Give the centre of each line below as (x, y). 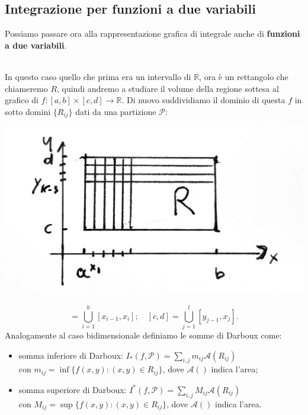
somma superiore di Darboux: (73, 389)
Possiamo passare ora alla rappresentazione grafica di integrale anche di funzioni (153, 33)
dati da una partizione (116, 111)
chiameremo (26, 88)
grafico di (22, 100)
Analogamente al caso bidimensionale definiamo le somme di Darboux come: (143, 335)
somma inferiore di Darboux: (71, 355)
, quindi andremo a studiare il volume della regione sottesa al (168, 88)
